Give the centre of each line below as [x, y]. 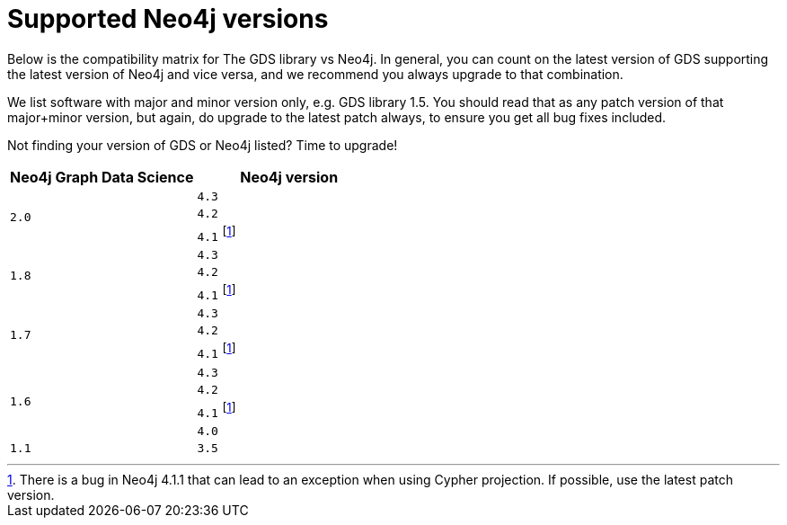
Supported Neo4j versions [168, 19]
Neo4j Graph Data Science [102, 177]
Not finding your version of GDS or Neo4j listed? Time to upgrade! [203, 145]
